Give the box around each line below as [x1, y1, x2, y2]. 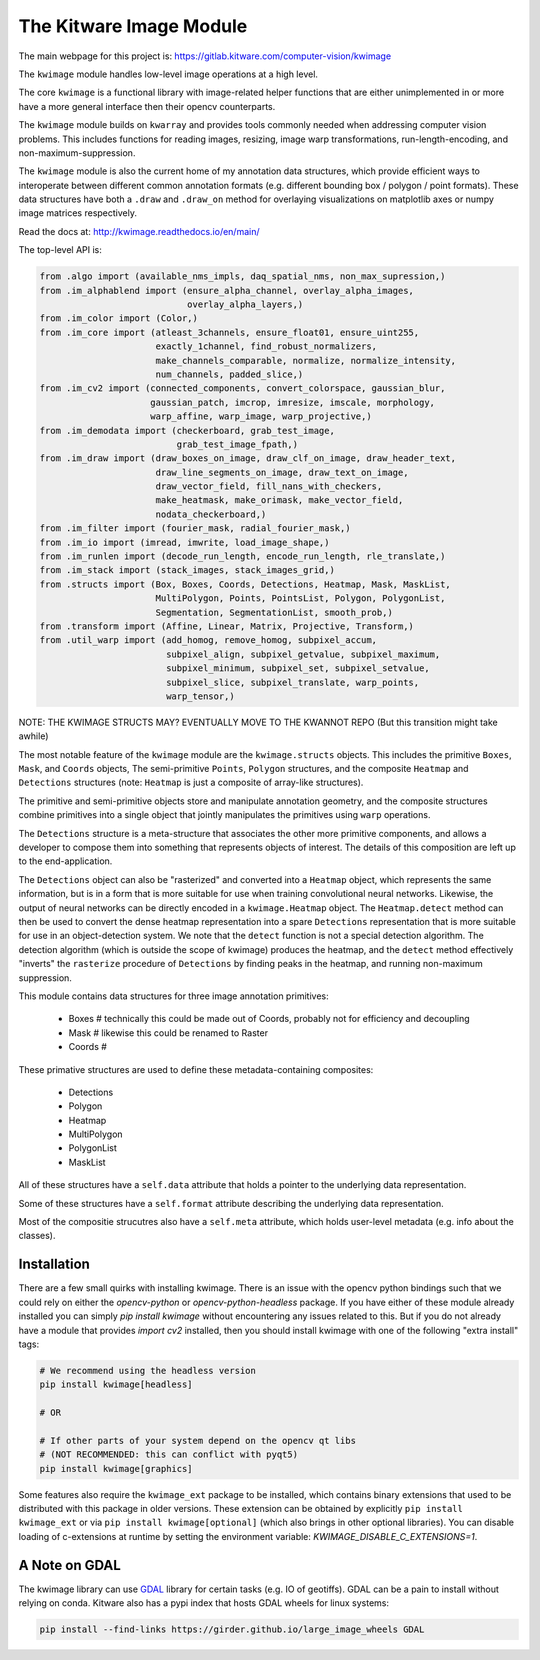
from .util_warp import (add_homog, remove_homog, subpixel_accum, [39, 635, 378, 646]
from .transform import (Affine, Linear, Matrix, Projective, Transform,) [39, 620, 415, 632]
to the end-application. [18, 855, 113, 867]
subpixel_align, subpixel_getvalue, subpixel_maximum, [165, 648, 441, 660]
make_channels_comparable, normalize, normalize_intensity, [155, 355, 457, 366]
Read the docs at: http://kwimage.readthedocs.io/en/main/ [18, 225, 260, 237]
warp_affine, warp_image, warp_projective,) [150, 411, 372, 422]
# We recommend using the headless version [39, 1365, 257, 1376]
